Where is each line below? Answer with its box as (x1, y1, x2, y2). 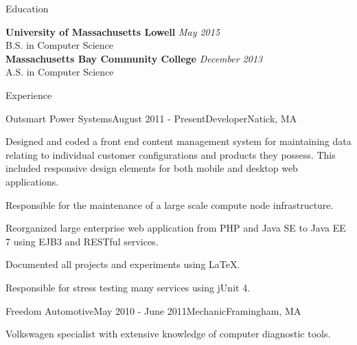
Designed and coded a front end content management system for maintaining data (5, 134, 352, 148)
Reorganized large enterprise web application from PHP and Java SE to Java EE (5, 221, 346, 235)
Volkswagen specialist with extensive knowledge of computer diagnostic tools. (5, 326, 331, 341)
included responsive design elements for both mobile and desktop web (5, 161, 298, 175)
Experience (5, 87, 52, 102)
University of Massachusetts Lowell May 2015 (5, 24, 220, 38)
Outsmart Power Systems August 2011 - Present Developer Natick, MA (5, 111, 297, 125)
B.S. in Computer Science (5, 38, 113, 52)
